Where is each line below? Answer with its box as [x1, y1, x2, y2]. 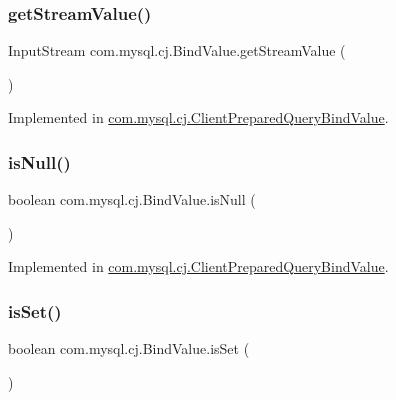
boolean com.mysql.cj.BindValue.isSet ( [8, 338, 250, 359]
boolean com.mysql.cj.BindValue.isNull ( [8, 189, 256, 210]
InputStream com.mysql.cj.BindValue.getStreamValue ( [8, 40, 346, 61]
